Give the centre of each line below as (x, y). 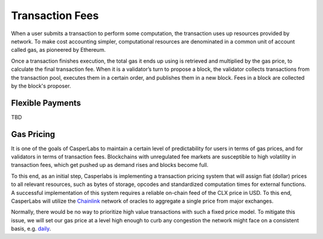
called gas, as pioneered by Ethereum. (58, 50)
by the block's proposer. (41, 86)
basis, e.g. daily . (31, 229)
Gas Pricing (33, 134)
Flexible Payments (46, 103)
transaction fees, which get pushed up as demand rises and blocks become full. (110, 165)
